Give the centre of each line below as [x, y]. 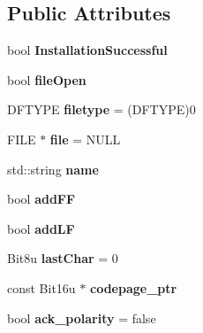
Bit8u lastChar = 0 [63, 258]
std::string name [53, 169]
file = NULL [85, 139]
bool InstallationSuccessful [87, 50]
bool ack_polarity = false [82, 318]
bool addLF [41, 228]
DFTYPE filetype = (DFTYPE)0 [101, 109]
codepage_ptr [134, 287]
